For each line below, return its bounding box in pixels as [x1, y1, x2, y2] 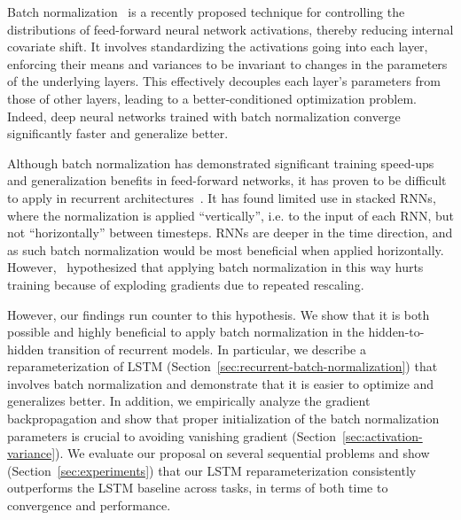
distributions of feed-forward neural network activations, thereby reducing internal [7, 19, 454, 38]
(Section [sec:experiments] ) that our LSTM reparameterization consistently [7, 461, 417, 479]
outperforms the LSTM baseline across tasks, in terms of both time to [7, 478, 388, 497]
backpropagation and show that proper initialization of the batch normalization [7, 409, 440, 428]
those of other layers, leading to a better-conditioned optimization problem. [7, 89, 417, 107]
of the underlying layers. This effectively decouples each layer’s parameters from [7, 72, 441, 90]
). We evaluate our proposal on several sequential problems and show [55, 444, 430, 462]
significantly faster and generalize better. [7, 124, 229, 143]
